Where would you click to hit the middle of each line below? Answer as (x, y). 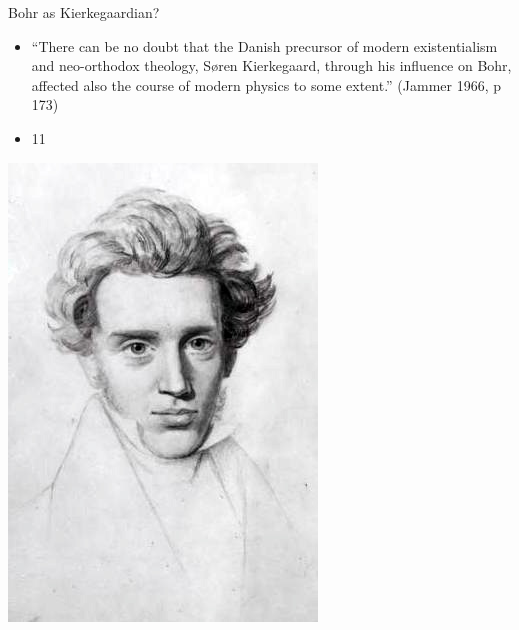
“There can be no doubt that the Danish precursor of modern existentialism (264, 45)
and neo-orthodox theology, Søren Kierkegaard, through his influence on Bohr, (271, 65)
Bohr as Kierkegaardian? (84, 12)
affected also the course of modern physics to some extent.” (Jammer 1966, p (266, 84)
